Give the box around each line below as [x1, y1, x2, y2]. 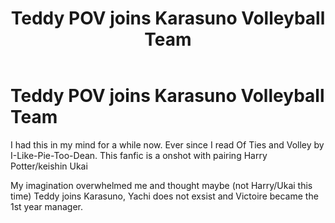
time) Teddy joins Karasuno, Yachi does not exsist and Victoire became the [10, 190, 319, 202]
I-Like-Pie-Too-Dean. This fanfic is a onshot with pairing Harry [10, 149, 268, 161]
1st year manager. [10, 200, 83, 212]
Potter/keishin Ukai [10, 160, 88, 172]
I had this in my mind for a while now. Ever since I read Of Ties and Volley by [10, 138, 325, 151]
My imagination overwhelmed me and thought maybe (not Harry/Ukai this [10, 179, 313, 191]
